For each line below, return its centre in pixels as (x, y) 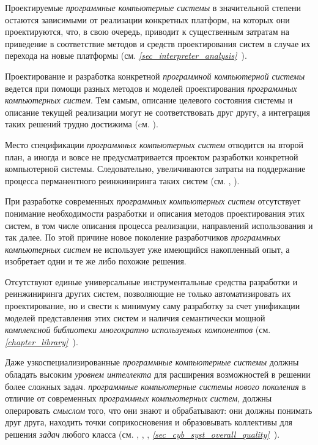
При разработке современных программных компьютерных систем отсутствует (153, 201)
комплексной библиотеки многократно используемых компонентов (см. (138, 330)
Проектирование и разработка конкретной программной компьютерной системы (155, 76)
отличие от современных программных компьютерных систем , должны (139, 398)
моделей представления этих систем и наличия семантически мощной (135, 317)
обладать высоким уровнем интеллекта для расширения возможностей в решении (158, 374)
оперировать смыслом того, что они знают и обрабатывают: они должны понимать (159, 410)
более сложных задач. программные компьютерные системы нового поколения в (156, 386)
